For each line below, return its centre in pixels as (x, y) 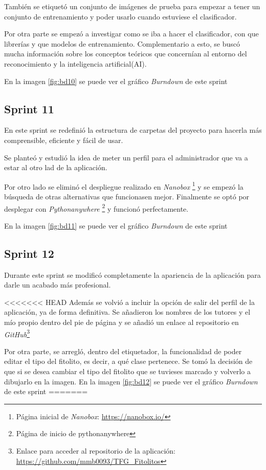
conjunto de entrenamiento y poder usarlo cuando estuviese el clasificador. (120, 16)
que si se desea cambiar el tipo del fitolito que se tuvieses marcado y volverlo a (127, 371)
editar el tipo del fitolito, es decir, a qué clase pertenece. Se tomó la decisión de (128, 361)
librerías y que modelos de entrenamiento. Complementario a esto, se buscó (122, 43)
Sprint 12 (29, 253)
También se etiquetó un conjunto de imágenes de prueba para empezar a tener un (132, 6)
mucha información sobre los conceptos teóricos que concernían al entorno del (126, 54)
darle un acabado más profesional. (58, 285)
